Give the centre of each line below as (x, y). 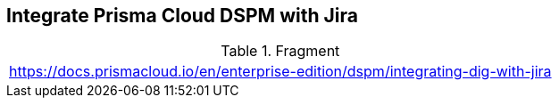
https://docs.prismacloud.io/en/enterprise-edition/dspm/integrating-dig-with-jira (280, 72)
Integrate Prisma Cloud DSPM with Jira (182, 16)
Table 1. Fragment (280, 51)
